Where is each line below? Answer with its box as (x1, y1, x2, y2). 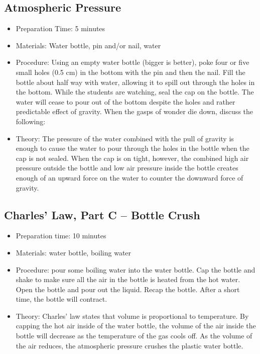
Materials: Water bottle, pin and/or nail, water (16, 40, 161, 50)
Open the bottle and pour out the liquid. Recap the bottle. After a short (16, 284, 240, 294)
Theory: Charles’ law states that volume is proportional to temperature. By (16, 310, 249, 321)
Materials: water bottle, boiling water (16, 247, 132, 257)
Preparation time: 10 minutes (16, 230, 106, 241)
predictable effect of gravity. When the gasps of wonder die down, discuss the (16, 106, 253, 117)
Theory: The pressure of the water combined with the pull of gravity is (16, 133, 234, 143)
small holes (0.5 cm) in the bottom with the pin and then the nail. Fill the (16, 66, 245, 77)
